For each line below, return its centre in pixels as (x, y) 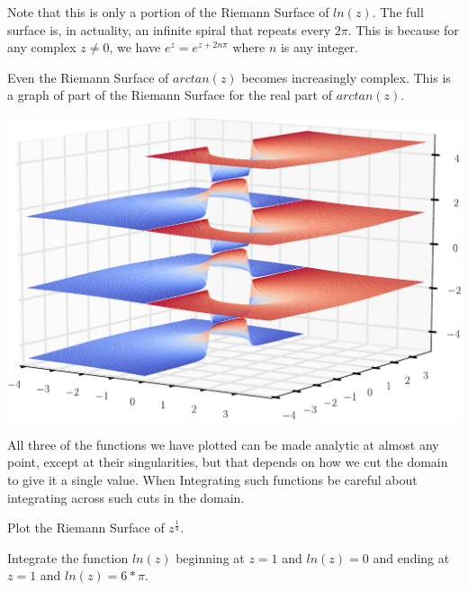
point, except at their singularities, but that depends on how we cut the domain (228, 462)
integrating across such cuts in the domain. (126, 497)
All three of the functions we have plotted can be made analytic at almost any (223, 444)
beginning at (210, 557)
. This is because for (403, 29)
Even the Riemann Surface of (88, 77)
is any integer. (319, 47)
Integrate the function (68, 557)
